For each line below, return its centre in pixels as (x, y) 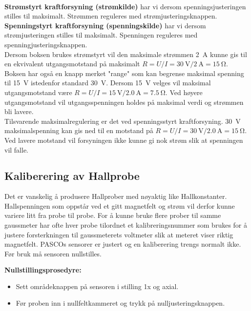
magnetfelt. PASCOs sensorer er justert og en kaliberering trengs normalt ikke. (123, 244)
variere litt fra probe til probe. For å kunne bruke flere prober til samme (113, 215)
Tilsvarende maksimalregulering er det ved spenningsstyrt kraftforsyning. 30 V (123, 121)
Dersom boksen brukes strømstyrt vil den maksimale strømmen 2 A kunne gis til (126, 54)
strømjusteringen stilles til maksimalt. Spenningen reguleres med (101, 35)
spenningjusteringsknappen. (46, 44)
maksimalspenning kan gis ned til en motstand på (79, 130)
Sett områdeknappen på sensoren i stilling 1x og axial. (97, 286)
